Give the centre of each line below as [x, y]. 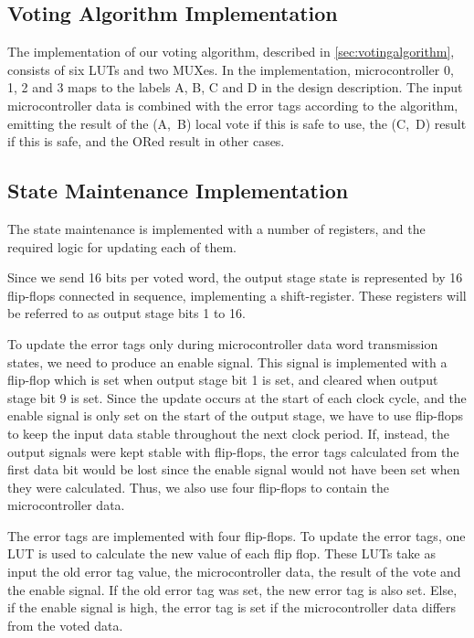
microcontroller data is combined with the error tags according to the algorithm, [233, 105]
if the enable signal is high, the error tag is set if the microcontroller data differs [232, 607]
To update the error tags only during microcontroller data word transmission [223, 343]
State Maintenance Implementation [178, 191]
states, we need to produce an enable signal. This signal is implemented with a [227, 362]
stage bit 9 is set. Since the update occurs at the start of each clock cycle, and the [237, 397]
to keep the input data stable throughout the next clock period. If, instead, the [229, 433]
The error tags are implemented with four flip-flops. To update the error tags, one [237, 535]
